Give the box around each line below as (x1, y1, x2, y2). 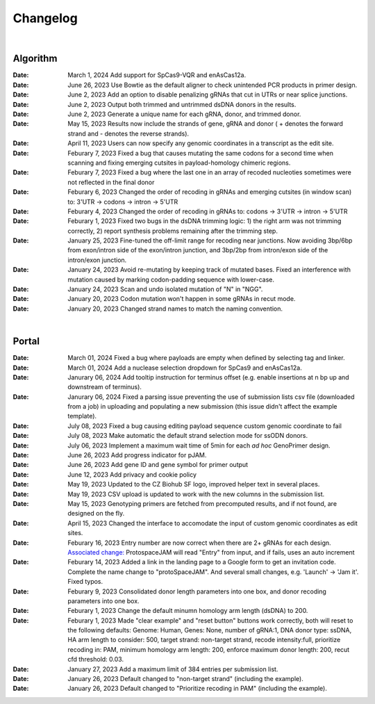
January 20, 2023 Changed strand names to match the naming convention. (67, 304, 283, 313)
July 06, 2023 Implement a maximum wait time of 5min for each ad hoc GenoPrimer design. (67, 441, 331, 450)
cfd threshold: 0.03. (67, 655, 124, 664)
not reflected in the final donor (67, 178, 155, 186)
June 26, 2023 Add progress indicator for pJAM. (67, 451, 207, 459)
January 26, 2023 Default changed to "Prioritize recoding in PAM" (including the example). (67, 685, 328, 693)
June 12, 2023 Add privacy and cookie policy (67, 470, 197, 479)
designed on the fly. (67, 509, 125, 518)
